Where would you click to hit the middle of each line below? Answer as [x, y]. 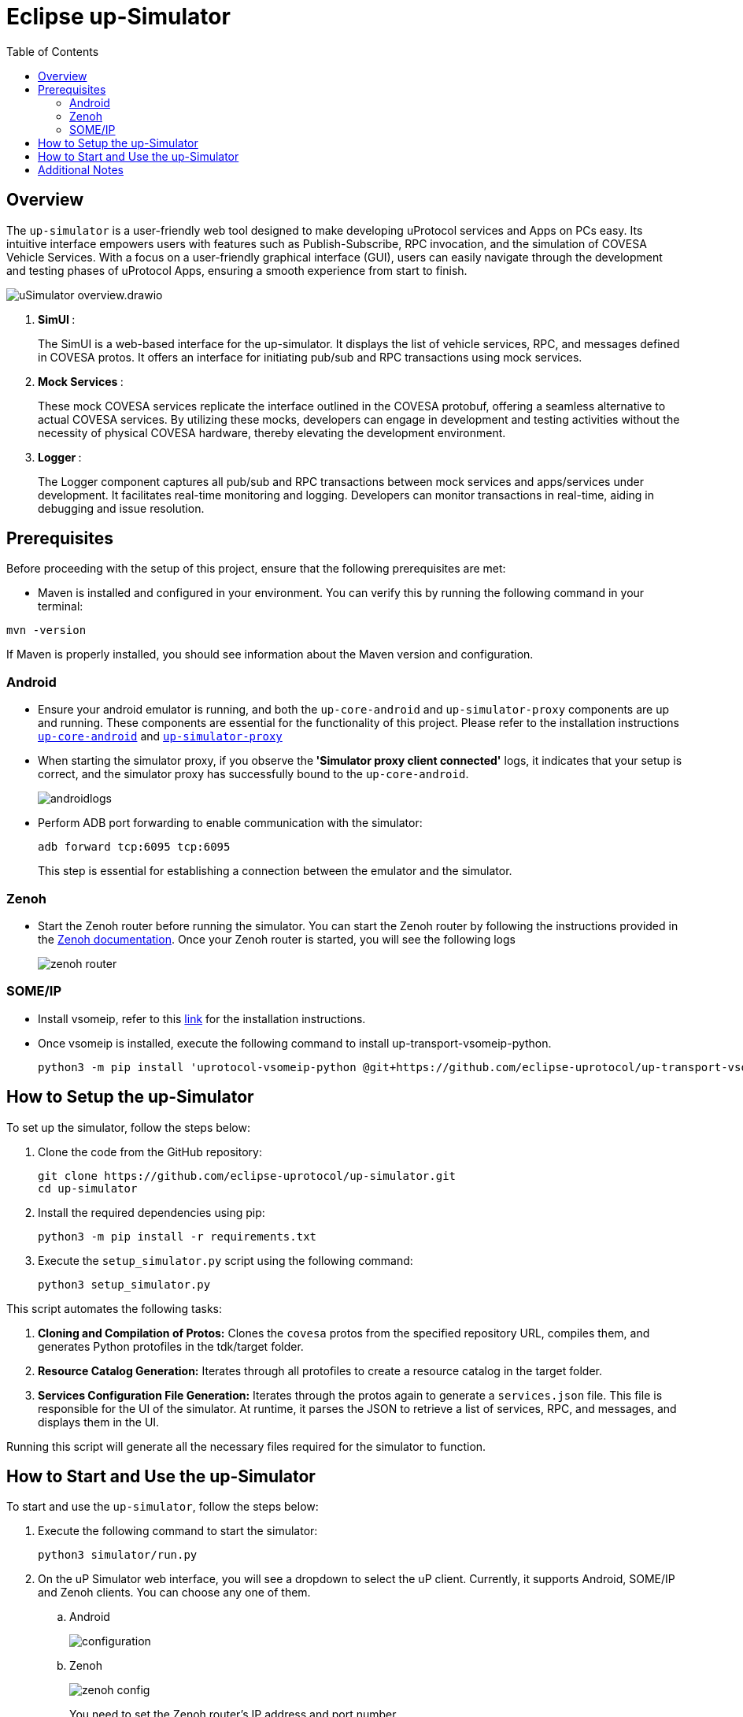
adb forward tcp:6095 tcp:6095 [134, 847]
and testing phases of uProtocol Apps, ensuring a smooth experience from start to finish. [237, 270]
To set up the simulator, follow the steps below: [128, 1127]
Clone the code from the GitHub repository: [150, 1151]
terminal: [61, 606]
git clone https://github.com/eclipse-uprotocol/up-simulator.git [247, 1176]
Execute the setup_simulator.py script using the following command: [225, 1260]
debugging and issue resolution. [121, 508]
